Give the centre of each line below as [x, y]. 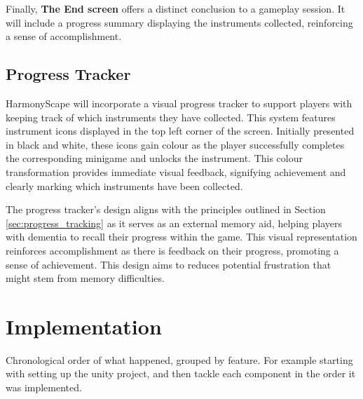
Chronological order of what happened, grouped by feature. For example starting [179, 359]
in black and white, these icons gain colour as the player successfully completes [175, 144]
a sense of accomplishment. [64, 36]
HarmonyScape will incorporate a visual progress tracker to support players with [179, 103]
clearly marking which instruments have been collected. [124, 185]
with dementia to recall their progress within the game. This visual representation [181, 237]
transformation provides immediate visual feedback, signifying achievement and [176, 171]
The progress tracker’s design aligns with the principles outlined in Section [166, 209]
